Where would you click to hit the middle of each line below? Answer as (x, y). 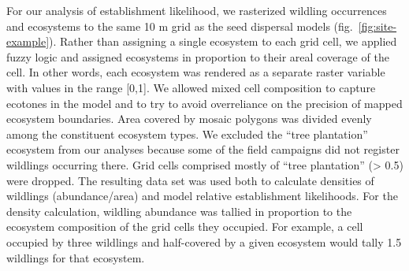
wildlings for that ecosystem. (76, 257)
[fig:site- (377, 26)
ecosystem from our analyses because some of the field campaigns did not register (203, 149)
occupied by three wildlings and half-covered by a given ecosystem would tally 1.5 (204, 241)
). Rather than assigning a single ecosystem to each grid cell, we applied (223, 41)
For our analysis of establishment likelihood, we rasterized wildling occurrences (197, 10)
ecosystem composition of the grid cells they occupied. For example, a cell (185, 226)
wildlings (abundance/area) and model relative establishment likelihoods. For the (202, 196)
